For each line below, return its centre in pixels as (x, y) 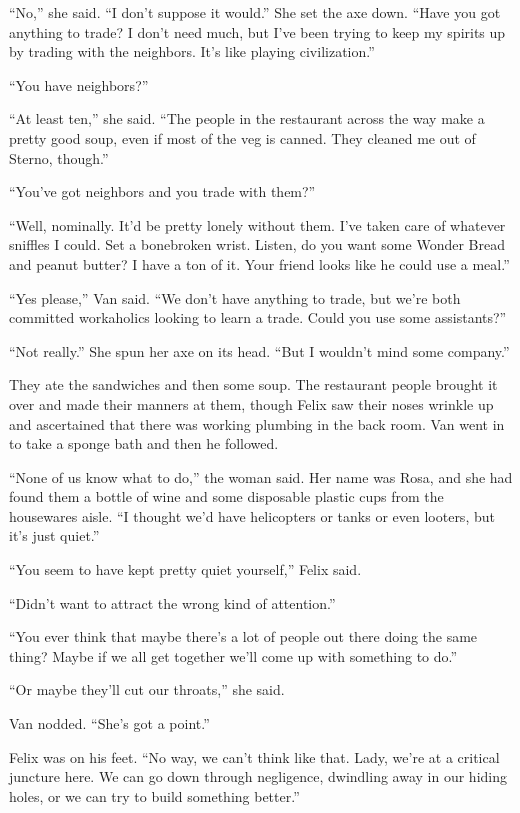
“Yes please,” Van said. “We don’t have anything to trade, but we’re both (235, 297)
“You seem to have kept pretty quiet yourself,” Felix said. (185, 569)
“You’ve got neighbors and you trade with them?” (162, 191)
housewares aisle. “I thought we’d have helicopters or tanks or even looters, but (252, 515)
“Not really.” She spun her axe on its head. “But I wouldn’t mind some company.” (259, 350)
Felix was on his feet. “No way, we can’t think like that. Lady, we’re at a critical (254, 756)
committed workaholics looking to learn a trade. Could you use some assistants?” (258, 317)
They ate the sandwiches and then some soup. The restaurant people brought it (253, 384)
